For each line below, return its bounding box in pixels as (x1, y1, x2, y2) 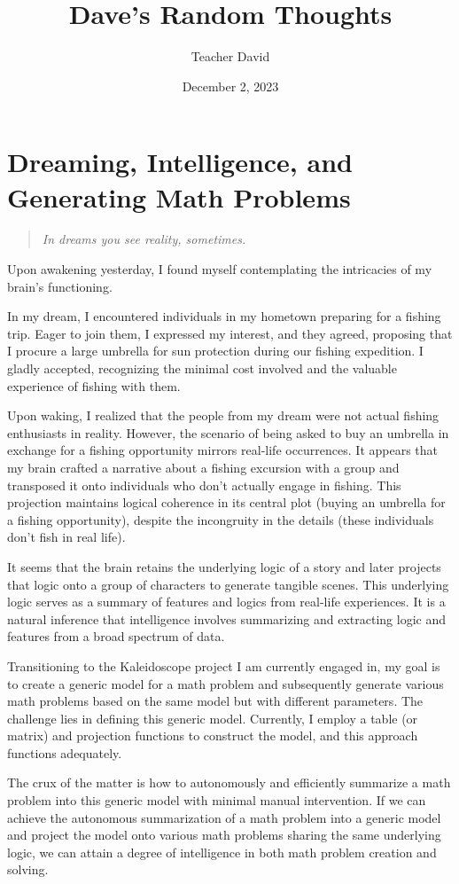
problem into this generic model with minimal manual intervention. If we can (7, 791, 426, 810)
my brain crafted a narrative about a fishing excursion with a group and (7, 458, 400, 476)
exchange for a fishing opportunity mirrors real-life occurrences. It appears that (7, 441, 439, 459)
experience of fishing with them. (7, 376, 181, 395)
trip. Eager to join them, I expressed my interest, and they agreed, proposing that (7, 324, 453, 342)
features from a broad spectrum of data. (7, 627, 225, 645)
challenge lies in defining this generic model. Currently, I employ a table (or (7, 708, 418, 727)
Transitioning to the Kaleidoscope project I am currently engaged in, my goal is (7, 656, 440, 675)
